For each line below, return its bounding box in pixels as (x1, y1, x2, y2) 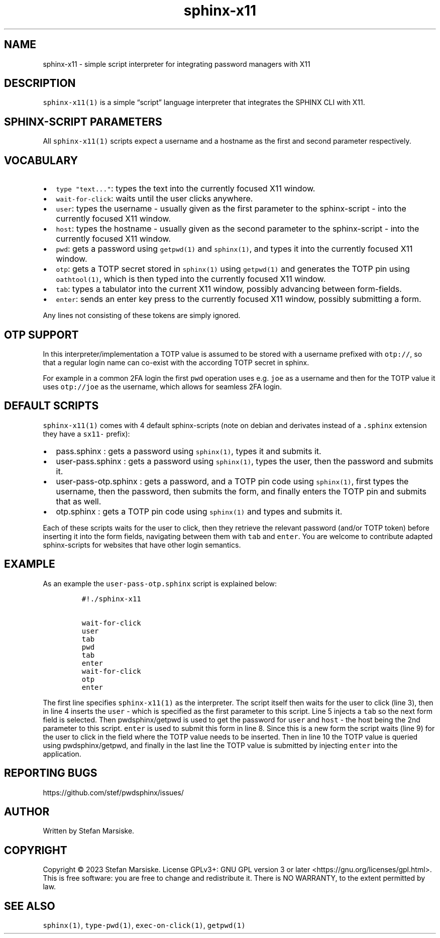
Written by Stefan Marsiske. (43, 826, 135, 836)
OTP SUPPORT (4, 328, 79, 341)
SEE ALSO (4, 899, 55, 912)
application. (43, 749, 81, 758)
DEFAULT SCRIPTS (4, 399, 99, 412)
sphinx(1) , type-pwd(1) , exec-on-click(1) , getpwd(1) (43, 921, 246, 930)
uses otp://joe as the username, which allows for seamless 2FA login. (43, 382, 282, 391)
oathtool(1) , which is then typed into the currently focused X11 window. (56, 274, 326, 284)
